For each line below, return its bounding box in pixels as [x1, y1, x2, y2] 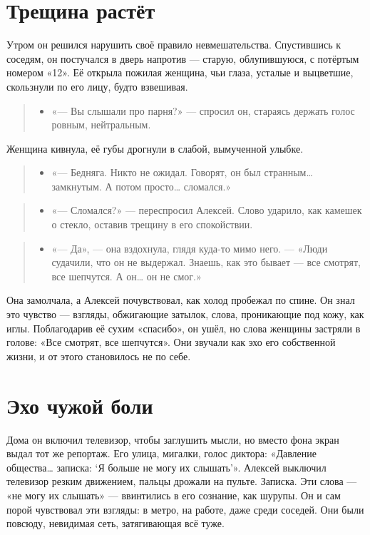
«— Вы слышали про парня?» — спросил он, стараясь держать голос [51, 103, 355, 118]
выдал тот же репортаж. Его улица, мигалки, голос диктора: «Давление [6, 446, 317, 461]
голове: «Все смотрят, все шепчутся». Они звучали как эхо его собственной [6, 335, 336, 350]
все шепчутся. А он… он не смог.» [51, 268, 202, 283]
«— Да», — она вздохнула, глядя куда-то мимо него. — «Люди [51, 240, 328, 255]
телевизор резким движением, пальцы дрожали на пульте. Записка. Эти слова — [6, 474, 357, 489]
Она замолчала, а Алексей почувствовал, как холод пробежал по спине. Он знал [6, 292, 355, 307]
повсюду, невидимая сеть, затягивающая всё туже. [6, 516, 225, 531]
